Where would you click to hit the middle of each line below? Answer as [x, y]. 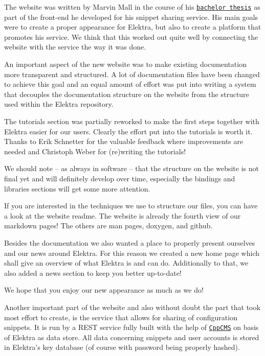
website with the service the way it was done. [75, 47]
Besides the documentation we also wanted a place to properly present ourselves [130, 242]
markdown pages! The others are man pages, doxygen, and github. [108, 226]
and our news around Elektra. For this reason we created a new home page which [132, 253]
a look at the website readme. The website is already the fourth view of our [123, 215]
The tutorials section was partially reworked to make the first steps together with [132, 121]
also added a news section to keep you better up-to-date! [93, 272]
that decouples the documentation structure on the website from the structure [127, 94]
